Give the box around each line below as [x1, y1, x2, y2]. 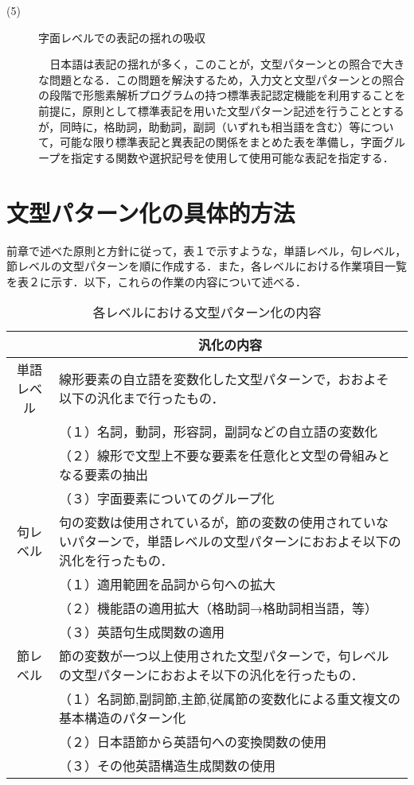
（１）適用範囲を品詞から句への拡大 [59, 575, 276, 594]
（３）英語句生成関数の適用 [59, 623, 225, 642]
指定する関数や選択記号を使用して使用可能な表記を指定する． [71, 149, 394, 165]
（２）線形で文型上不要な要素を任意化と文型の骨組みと [59, 446, 391, 465]
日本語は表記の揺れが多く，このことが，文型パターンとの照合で [49, 56, 383, 72]
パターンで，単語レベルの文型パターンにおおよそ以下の [72, 532, 401, 551]
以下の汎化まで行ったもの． [59, 389, 225, 408]
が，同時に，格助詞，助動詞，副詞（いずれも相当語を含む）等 [38, 118, 361, 134]
